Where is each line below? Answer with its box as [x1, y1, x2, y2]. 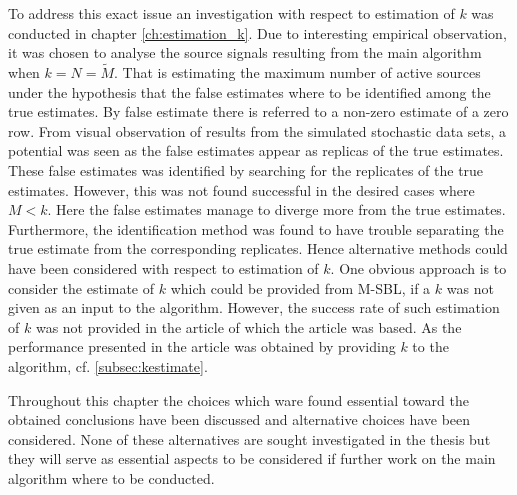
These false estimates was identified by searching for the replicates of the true [8, 159, 484, 180]
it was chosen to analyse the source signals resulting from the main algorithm [8, 42, 482, 63]
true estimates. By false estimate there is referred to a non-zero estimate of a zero [8, 101, 509, 122]
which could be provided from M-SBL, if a [170, 277, 431, 298]
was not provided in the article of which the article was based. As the [35, 316, 462, 337]
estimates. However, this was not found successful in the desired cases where [8, 179, 475, 200]
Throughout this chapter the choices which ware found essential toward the [8, 389, 469, 410]
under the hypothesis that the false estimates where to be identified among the [8, 81, 491, 102]
